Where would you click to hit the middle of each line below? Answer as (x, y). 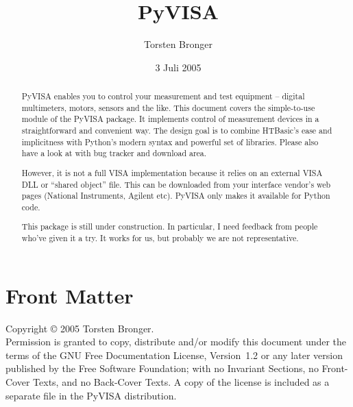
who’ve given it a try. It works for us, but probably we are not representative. (160, 238)
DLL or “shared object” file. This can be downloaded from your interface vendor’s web (176, 184)
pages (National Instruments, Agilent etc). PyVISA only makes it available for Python (176, 196)
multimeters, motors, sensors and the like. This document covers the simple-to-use (168, 107)
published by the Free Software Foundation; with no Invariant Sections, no (162, 368)
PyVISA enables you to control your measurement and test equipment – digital (163, 96)
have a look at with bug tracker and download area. (114, 153)
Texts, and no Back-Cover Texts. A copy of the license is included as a (181, 382)
